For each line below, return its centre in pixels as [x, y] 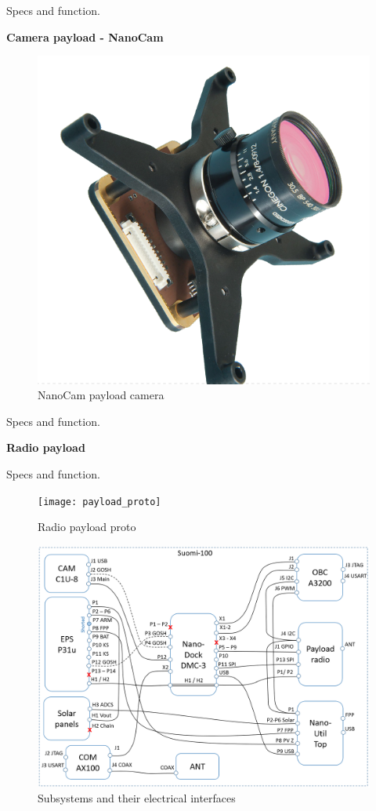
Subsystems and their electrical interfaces [137, 798]
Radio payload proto [87, 527]
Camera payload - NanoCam [85, 36]
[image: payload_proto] [99, 502]
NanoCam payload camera [101, 395]
